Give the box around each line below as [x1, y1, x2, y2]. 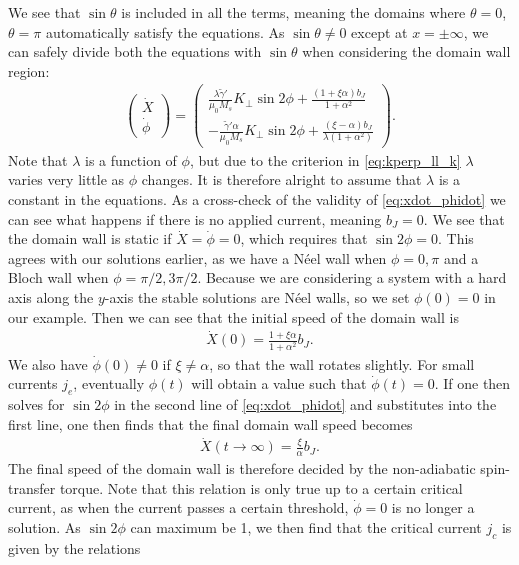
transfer [8, 477, 56, 498]
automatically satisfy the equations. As [45, 21, 285, 42]
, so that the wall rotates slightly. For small [209, 353, 475, 374]
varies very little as [8, 169, 125, 190]
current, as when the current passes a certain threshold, [8, 497, 349, 518]
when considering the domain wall [302, 41, 511, 62]
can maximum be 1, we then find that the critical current [130, 517, 482, 538]
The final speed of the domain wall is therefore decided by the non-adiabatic [8, 458, 476, 479]
